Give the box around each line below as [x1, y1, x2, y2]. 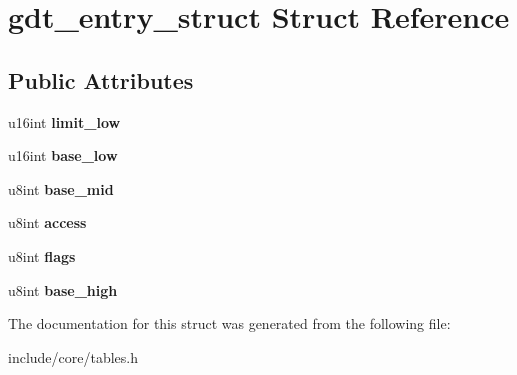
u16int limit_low [8, 111, 121, 132]
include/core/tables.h [8, 346, 139, 367]
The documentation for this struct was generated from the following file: [8, 313, 451, 334]
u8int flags [8, 245, 76, 266]
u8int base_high [8, 279, 118, 300]
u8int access [8, 212, 87, 233]
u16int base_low [8, 145, 118, 166]
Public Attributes [8, 64, 194, 95]
